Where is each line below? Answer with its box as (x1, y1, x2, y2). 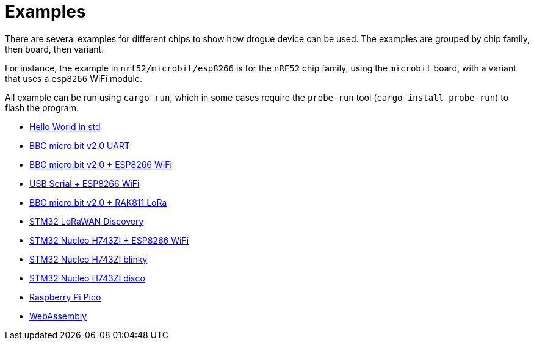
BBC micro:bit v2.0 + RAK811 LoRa (29, 197, 167, 208)
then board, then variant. (5, 43, 104, 54)
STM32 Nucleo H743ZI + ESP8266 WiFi (29, 234, 189, 245)
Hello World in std (29, 121, 101, 132)
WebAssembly (29, 310, 87, 321)
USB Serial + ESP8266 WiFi (29, 178, 140, 189)
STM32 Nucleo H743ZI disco (29, 272, 145, 283)
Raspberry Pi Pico (29, 291, 101, 302)
